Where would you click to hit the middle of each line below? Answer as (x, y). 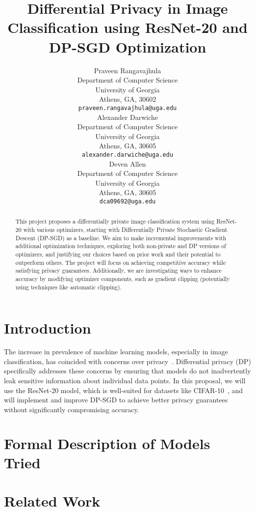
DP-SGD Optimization (127, 46)
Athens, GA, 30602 (127, 99)
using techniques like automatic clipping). (68, 287)
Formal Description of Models (107, 443)
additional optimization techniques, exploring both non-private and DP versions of (121, 246)
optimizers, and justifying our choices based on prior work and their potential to (118, 254)
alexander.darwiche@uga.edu (127, 155)
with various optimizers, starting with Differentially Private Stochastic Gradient (125, 230)
